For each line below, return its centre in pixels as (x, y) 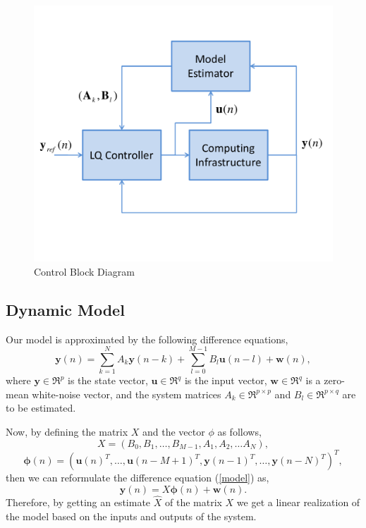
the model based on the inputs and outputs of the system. (131, 516)
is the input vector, (226, 380)
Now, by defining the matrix (67, 432)
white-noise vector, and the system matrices (127, 394)
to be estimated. (41, 408)
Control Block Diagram (84, 271)
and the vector (174, 432)
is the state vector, (108, 380)
